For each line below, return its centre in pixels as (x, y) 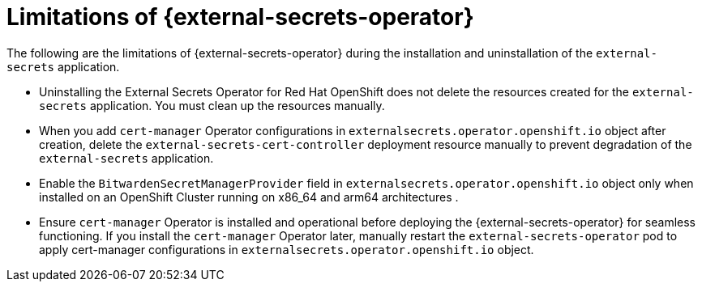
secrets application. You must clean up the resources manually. (212, 105)
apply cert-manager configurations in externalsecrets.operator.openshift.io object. (287, 249)
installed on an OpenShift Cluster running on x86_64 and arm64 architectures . (249, 197)
